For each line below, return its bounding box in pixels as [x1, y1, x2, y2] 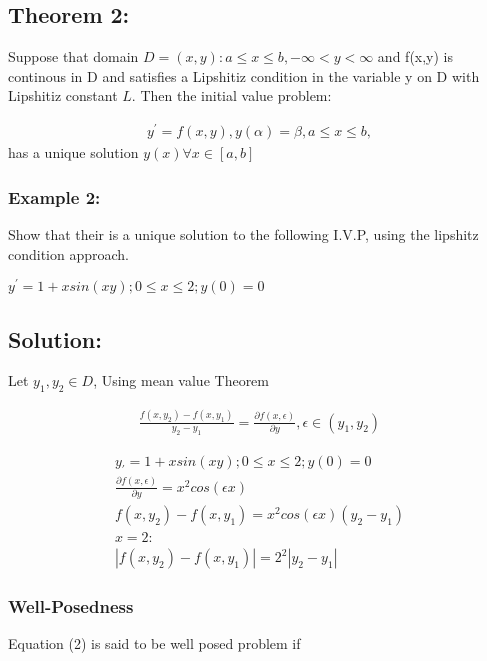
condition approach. [8, 243, 130, 264]
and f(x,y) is [377, 46, 454, 67]
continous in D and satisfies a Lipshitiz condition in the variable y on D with [8, 65, 480, 86]
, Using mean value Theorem [93, 370, 269, 391]
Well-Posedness [8, 594, 134, 619]
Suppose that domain [8, 46, 139, 67]
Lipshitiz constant [8, 85, 118, 106]
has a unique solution [8, 142, 139, 163]
